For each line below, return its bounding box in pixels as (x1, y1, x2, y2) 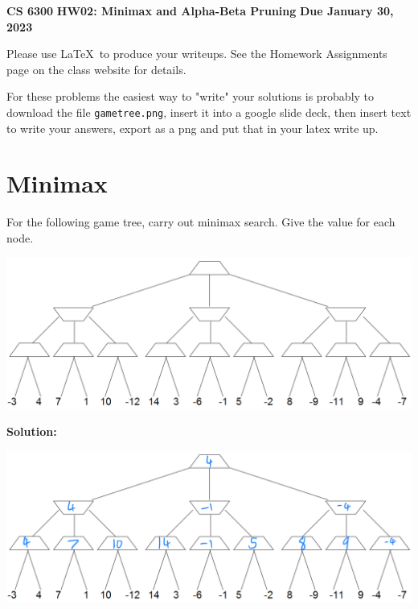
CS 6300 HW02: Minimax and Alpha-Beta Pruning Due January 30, (6, 2, 394, 19)
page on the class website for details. (6, 60, 186, 77)
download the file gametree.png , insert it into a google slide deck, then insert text (6, 103, 412, 120)
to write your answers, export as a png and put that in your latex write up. (6, 119, 379, 136)
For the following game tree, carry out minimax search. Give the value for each (6, 213, 395, 230)
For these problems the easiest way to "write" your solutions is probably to (6, 88, 375, 105)
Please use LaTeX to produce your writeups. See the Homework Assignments (6, 45, 387, 62)
